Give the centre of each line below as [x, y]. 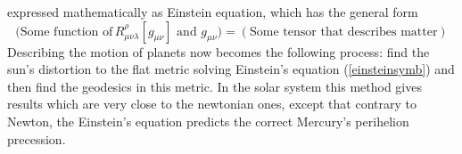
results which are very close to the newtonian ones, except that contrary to [212, 104]
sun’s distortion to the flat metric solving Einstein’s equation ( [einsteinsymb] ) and [231, 69]
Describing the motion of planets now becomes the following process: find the [219, 51]
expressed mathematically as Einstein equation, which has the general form [213, 12]
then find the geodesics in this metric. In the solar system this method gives [214, 86]
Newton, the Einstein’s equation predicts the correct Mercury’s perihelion [208, 121]
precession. [37, 138]
